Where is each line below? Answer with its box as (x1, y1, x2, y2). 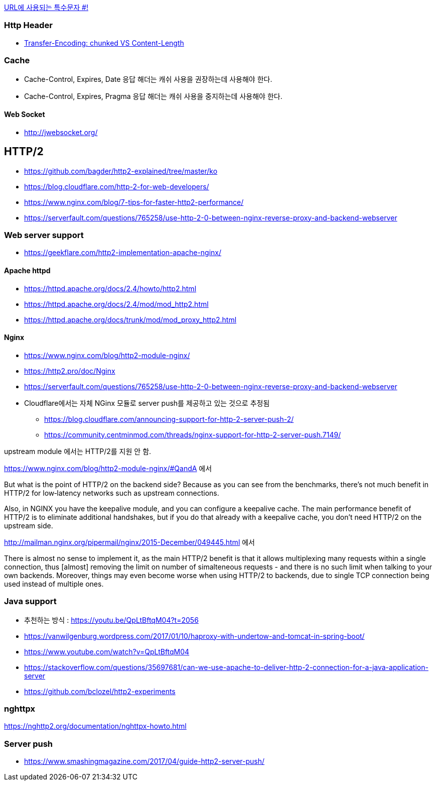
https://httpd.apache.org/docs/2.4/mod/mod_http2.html (24, 299, 209, 308)
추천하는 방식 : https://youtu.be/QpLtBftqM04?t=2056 (24, 615, 199, 624)
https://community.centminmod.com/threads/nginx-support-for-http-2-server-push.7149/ (44, 430, 341, 439)
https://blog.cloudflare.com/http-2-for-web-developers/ (24, 182, 209, 191)
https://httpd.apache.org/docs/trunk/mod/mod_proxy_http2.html (24, 315, 237, 324)
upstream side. (4, 521, 53, 530)
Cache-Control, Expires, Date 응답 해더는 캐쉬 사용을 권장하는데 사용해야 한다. (24, 74, 272, 83)
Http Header (4, 20, 53, 31)
